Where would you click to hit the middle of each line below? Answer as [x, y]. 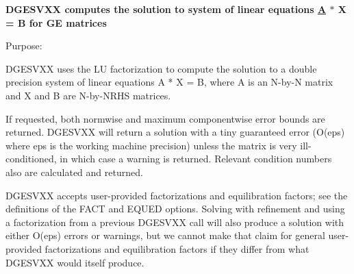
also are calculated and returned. [74, 172]
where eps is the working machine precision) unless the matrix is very [151, 145]
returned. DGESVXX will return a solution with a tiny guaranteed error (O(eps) [175, 132]
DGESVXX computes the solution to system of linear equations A [166, 9]
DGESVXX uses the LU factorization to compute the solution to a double [161, 68]
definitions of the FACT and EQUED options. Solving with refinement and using [175, 209]
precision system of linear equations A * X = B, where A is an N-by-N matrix [169, 82]
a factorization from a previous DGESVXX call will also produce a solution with [175, 222]
